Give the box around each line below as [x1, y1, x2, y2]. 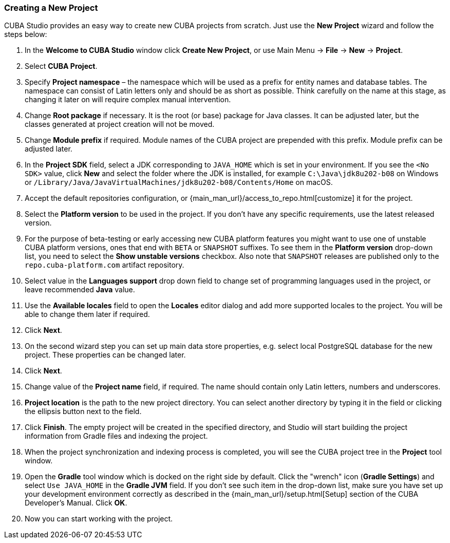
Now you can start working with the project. [25, 514, 173, 523]
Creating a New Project [4, 3, 98, 13]
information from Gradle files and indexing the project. [25, 432, 208, 441]
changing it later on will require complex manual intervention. [25, 95, 231, 104]
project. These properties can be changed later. [25, 350, 186, 360]
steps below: [4, 30, 47, 39]
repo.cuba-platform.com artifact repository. [25, 260, 184, 270]
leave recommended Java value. [25, 285, 135, 294]
